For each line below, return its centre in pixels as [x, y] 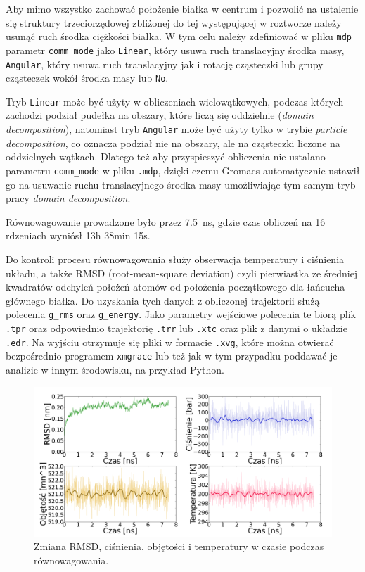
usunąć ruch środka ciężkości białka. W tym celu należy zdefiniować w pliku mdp [179, 36]
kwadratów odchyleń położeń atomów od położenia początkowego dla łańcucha [175, 287]
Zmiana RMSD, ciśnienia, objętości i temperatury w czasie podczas [179, 546]
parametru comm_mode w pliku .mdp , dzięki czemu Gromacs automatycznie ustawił [183, 170]
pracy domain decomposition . [68, 198]
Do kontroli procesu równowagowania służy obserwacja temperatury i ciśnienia [175, 259]
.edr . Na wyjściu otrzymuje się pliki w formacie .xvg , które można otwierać [170, 342]
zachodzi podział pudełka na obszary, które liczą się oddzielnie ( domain [160, 115]
